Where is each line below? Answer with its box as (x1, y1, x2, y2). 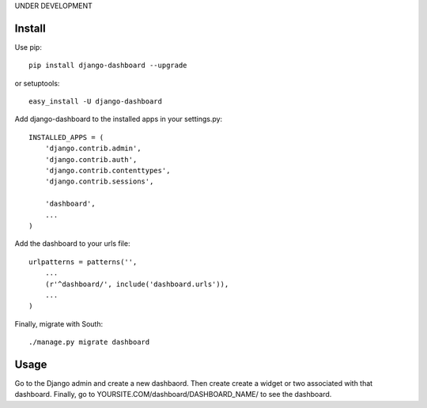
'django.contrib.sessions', (44, 177, 154, 186)
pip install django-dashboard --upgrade (28, 61, 187, 70)
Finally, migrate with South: (14, 319, 103, 328)
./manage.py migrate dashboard (28, 338, 150, 347)
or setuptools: (14, 78, 60, 88)
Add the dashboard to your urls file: (14, 239, 130, 248)
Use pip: (14, 42, 43, 51)
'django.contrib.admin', (44, 144, 142, 153)
